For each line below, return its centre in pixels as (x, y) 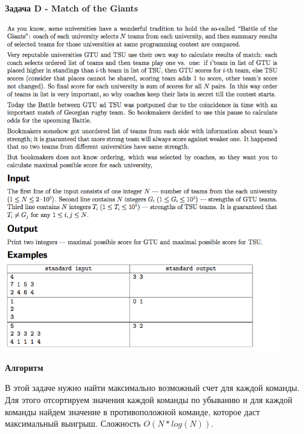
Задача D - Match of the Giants (72, 8)
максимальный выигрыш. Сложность (73, 423)
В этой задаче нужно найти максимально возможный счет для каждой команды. (152, 388)
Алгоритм (24, 367)
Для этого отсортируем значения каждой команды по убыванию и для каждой (149, 399)
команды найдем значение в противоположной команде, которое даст (133, 411)
